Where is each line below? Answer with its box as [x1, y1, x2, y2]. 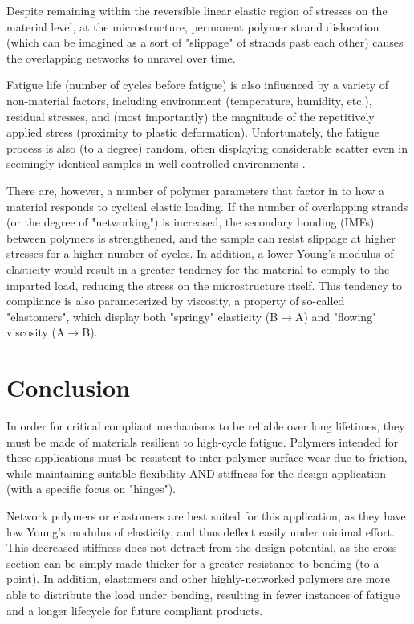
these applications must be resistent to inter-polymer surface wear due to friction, [6, 449, 408, 466]
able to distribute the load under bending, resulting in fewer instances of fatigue [6, 585, 400, 602]
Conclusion [6, 371, 131, 404]
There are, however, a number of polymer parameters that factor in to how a [6, 181, 384, 198]
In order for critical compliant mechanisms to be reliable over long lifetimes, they [6, 418, 405, 434]
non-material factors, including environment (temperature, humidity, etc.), [6, 92, 372, 108]
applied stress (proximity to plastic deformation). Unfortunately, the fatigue [6, 124, 379, 141]
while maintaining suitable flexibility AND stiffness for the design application [6, 464, 387, 481]
